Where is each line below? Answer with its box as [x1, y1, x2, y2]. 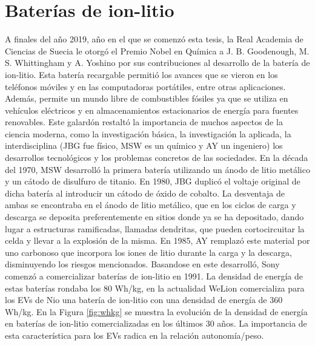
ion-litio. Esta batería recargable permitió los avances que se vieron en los [5, 68, 278, 80]
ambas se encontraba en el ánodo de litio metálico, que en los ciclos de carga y [5, 198, 296, 211]
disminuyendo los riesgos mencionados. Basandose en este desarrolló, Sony [5, 258, 280, 270]
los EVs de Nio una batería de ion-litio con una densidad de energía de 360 [5, 293, 283, 306]
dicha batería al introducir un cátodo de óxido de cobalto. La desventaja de [5, 186, 285, 199]
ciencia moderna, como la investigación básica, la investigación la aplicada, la [5, 127, 291, 140]
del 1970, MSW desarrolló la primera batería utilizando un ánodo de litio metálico [5, 163, 310, 175]
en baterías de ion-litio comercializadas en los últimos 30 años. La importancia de [5, 317, 307, 330]
